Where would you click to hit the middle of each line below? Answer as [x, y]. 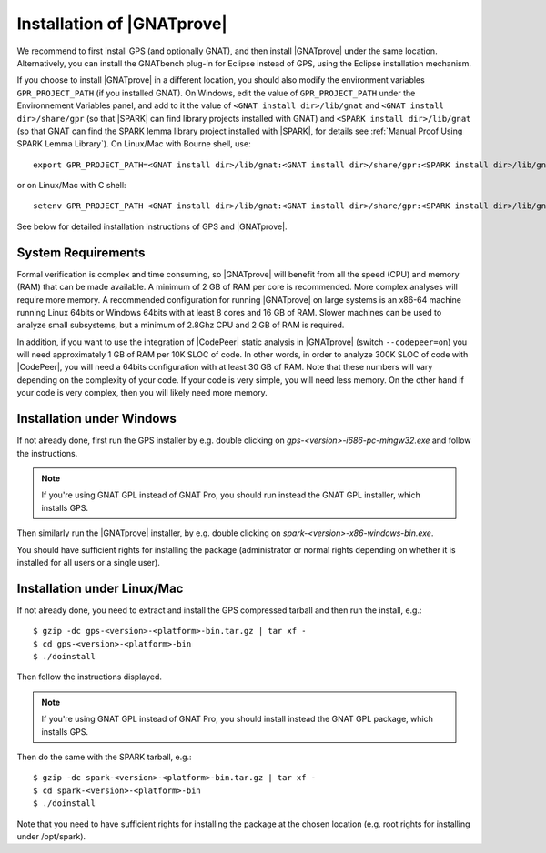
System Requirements [81, 252]
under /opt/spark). [51, 836]
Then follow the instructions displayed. [90, 677]
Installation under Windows [97, 419]
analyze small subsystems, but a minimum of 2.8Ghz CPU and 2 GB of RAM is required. [181, 325]
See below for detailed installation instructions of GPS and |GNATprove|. [152, 226]
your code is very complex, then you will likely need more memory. [142, 393]
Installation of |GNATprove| [122, 24]
